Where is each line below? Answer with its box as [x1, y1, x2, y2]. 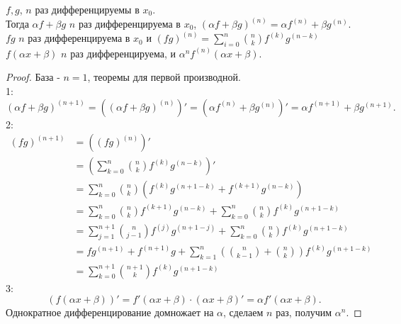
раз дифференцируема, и [70, 45, 176, 60]
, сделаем [223, 305, 264, 320]
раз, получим [276, 305, 332, 320]
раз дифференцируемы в [35, 2, 140, 16]
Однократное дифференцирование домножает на [6, 305, 214, 320]
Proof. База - [6, 69, 60, 84]
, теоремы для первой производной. [87, 69, 241, 84]
